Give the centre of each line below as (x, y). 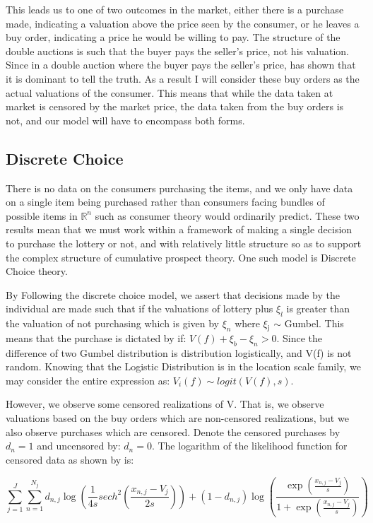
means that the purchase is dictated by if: (96, 337)
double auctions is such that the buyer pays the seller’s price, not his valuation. (177, 51)
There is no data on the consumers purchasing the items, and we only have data (179, 188)
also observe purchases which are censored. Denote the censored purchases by (173, 431)
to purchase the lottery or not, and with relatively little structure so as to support (184, 243)
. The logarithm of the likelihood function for (249, 446)
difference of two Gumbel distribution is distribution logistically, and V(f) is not (179, 352)
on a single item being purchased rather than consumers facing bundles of (165, 202)
